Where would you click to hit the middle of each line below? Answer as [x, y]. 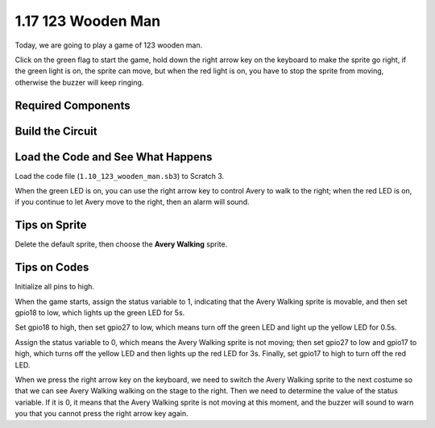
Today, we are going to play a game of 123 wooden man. [109, 45]
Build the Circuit [56, 131]
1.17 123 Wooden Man [88, 21]
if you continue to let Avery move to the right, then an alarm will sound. [132, 202]
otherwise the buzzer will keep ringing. [79, 82]
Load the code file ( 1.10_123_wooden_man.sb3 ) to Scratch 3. [120, 176]
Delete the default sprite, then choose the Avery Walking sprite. [121, 244]
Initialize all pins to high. [55, 287]
